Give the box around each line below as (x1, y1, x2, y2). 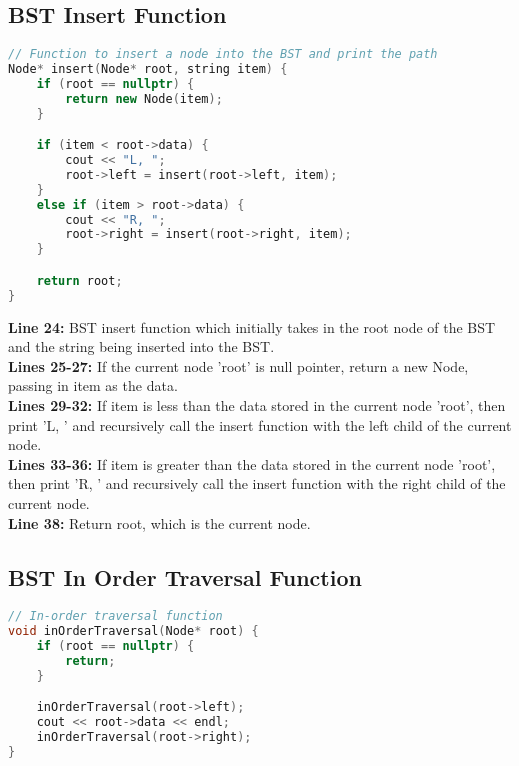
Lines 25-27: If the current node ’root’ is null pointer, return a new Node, (8, 355, 469, 376)
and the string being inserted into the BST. (8, 336, 275, 357)
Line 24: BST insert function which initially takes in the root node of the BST (8, 316, 496, 337)
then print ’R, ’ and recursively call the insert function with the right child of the (8, 473, 506, 494)
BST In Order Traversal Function (8, 561, 362, 592)
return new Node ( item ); (65, 91, 223, 106)
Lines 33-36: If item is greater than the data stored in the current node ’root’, (8, 453, 496, 474)
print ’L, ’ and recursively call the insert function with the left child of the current (8, 414, 512, 435)
